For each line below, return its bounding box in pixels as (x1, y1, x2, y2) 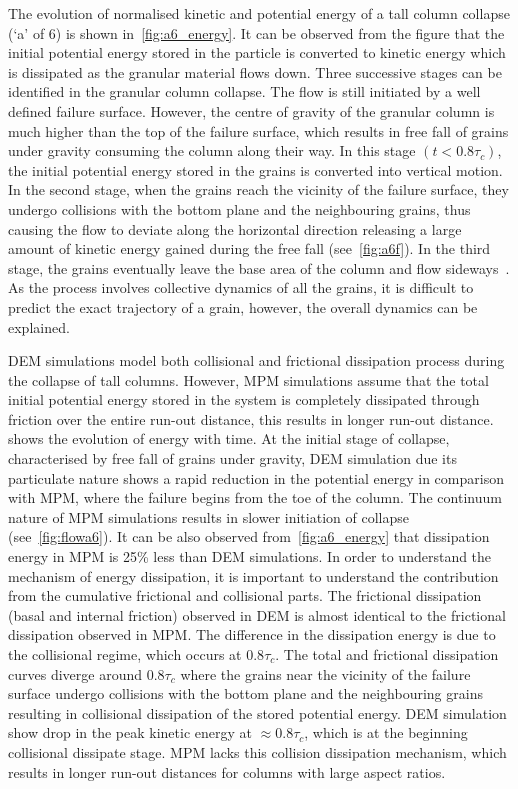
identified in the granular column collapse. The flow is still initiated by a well (8, 81, 481, 102)
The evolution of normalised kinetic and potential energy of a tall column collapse (8, 3, 510, 23)
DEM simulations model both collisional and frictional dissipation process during (8, 350, 505, 371)
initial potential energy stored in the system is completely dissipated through (8, 389, 480, 410)
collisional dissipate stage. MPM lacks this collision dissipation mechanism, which (8, 741, 507, 762)
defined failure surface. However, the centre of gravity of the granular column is (8, 100, 495, 121)
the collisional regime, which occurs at (8, 644, 242, 664)
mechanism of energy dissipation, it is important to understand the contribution (8, 565, 499, 586)
